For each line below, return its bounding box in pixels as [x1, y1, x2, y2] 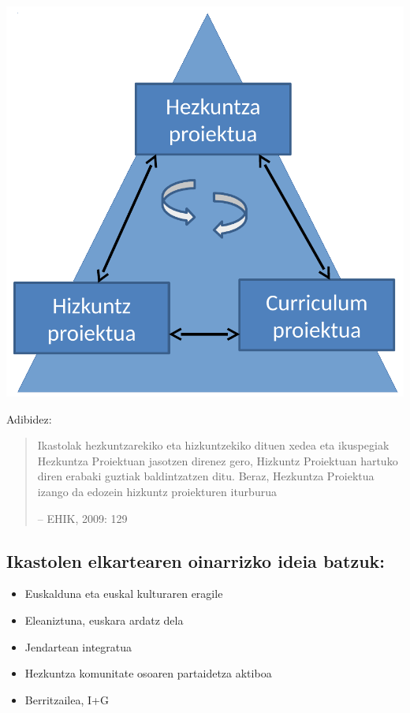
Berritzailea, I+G [24, 691, 109, 707]
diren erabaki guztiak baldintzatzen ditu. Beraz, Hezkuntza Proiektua [37, 468, 375, 484]
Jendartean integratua [24, 638, 132, 655]
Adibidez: [6, 410, 52, 427]
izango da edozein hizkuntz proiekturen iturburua [37, 483, 277, 499]
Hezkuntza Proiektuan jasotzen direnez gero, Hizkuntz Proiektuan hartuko [37, 452, 398, 468]
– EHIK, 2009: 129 [37, 510, 128, 526]
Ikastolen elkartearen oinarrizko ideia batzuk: [6, 548, 386, 573]
